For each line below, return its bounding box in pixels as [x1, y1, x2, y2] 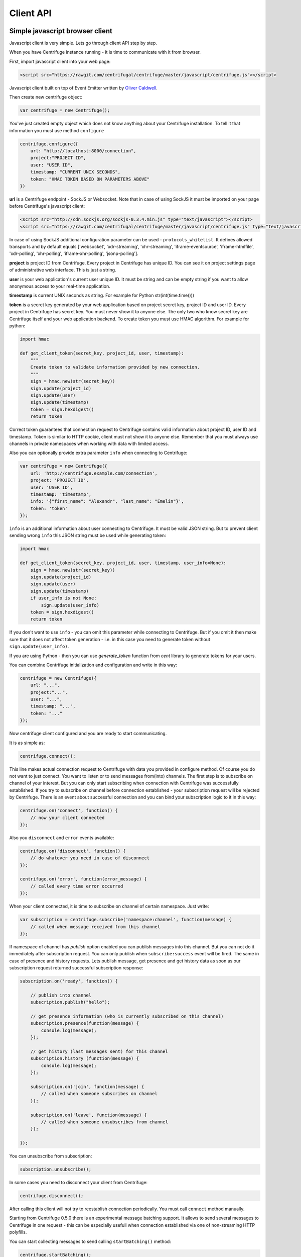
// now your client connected [30, 815, 105, 821]
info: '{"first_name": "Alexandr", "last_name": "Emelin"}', [30, 498, 184, 504]
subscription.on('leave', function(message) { [30, 1112, 147, 1118]
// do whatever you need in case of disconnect [30, 855, 150, 861]
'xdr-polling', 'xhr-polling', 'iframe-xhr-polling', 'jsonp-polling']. [9, 250, 139, 256]
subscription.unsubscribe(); [20, 1166, 92, 1173]
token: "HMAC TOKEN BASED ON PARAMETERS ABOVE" [30, 176, 150, 182]
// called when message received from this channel [30, 924, 161, 930]
